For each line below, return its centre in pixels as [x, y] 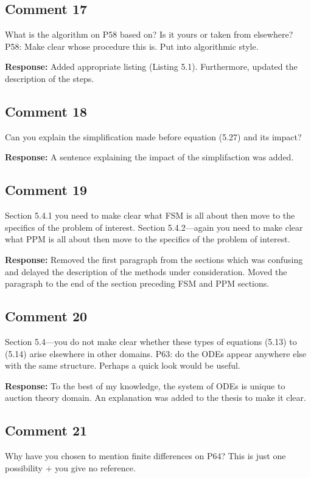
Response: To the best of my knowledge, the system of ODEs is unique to [145, 385]
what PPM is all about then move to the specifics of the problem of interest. [148, 239]
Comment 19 [46, 190]
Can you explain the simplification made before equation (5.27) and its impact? [153, 136]
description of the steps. [50, 78]
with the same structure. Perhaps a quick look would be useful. [123, 365]
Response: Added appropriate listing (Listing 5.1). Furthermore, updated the [151, 67]
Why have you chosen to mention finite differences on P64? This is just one [145, 456]
